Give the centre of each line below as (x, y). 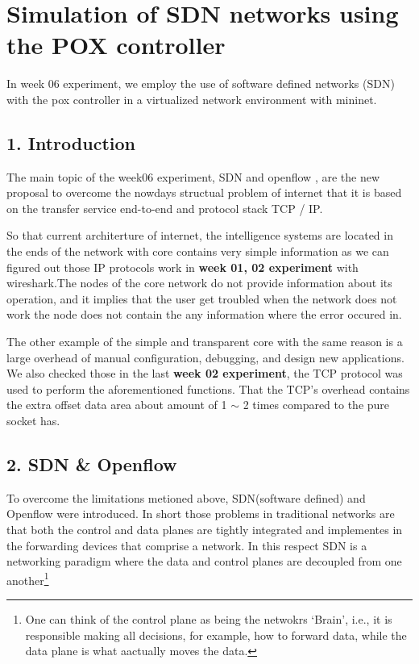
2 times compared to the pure (316, 405)
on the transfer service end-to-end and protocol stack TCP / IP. (165, 208)
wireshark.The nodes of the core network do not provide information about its (199, 283)
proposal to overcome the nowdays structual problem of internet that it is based (204, 192)
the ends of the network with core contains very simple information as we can (198, 251)
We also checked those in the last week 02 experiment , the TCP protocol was (205, 373)
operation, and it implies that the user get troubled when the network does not (202, 298)
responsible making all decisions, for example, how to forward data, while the (216, 635)
